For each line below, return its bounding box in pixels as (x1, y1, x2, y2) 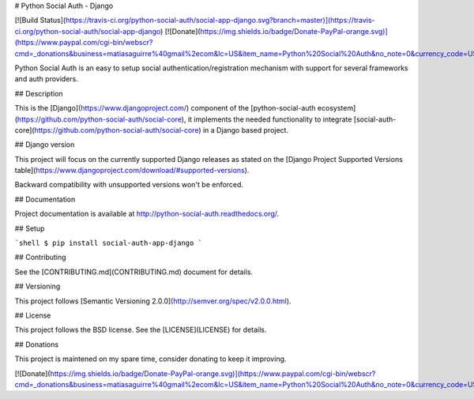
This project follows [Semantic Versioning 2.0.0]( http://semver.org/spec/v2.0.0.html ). (14, 296, 292, 306)
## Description (14, 88, 63, 98)
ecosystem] (317, 104, 356, 113)
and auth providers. (14, 74, 78, 84)
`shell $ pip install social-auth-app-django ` (14, 239, 203, 248)
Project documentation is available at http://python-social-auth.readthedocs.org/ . (14, 209, 280, 219)
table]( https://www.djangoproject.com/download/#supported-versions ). (14, 166, 250, 175)
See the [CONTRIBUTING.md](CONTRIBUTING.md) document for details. (14, 267, 253, 277)
